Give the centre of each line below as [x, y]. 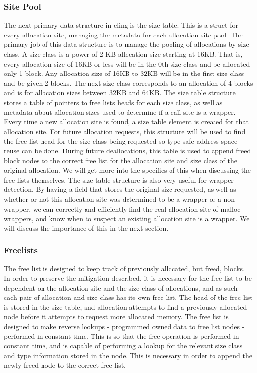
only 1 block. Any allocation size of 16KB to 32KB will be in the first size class [124, 73]
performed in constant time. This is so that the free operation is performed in [122, 336]
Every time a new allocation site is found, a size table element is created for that [126, 122]
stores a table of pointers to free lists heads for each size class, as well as [113, 102]
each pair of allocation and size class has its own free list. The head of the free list [128, 297]
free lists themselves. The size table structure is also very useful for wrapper [119, 179]
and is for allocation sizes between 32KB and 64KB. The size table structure [120, 93]
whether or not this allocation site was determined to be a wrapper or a [113, 199]
